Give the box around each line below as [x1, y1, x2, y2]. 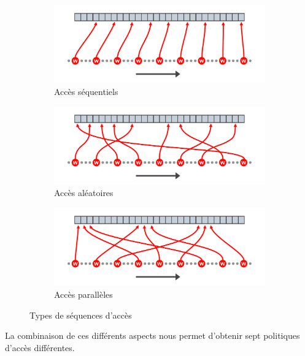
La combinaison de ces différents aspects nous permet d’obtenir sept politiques [5, 329, 300, 342]
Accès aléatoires [54, 186, 114, 199]
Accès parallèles [54, 287, 113, 300]
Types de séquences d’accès [29, 308, 132, 321]
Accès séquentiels [54, 85, 118, 97]
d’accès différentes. [5, 341, 75, 354]
